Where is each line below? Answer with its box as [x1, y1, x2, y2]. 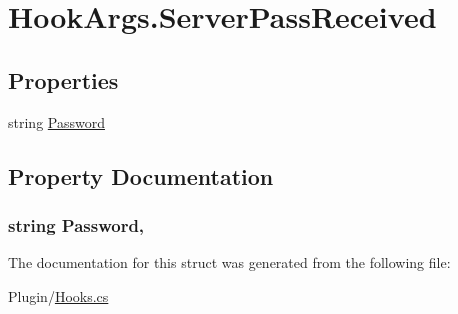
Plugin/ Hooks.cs [8, 285, 109, 306]
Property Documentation [8, 160, 274, 191]
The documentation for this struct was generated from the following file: [8, 252, 451, 273]
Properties [8, 64, 119, 95]
